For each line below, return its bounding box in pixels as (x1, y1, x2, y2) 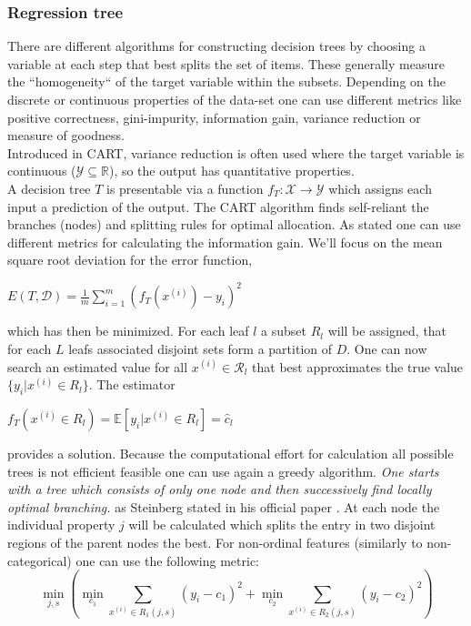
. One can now (346, 339, 427, 358)
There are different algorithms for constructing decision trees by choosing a (7, 36, 426, 56)
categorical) (7, 550, 72, 570)
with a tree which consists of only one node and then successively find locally (7, 480, 432, 499)
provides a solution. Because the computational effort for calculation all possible (7, 444, 454, 463)
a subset (261, 321, 306, 340)
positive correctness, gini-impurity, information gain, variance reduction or (7, 107, 421, 126)
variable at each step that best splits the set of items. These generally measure (7, 54, 445, 73)
